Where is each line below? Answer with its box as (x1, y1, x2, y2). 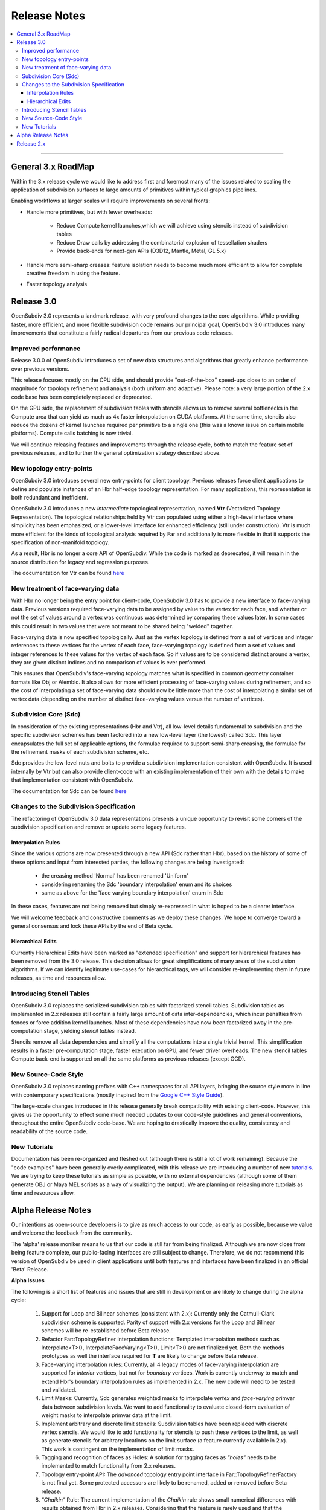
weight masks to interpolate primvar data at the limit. (41, 1412, 172, 1419)
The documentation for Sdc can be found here (11, 787, 127, 794)
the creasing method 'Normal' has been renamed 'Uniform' (41, 872, 188, 879)
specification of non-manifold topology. (11, 539, 110, 546)
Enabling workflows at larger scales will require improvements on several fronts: (11, 197, 211, 205)
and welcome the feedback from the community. (11, 1229, 132, 1236)
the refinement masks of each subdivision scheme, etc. (11, 748, 149, 755)
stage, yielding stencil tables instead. (43, 1027, 136, 1035)
